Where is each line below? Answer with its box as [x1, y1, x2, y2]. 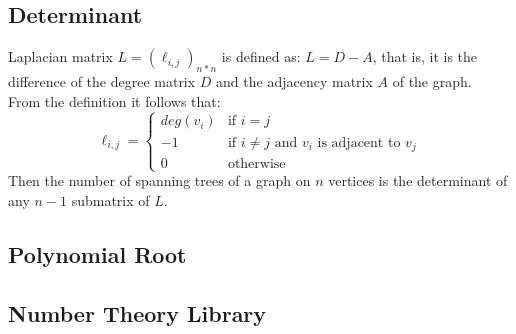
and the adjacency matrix [216, 71, 373, 91]
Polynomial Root [8, 238, 187, 269]
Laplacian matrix [8, 46, 113, 67]
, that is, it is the [372, 46, 478, 67]
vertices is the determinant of [328, 170, 508, 191]
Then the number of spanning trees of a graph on [8, 170, 311, 191]
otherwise [227, 156, 286, 171]
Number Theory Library [8, 297, 267, 328]
